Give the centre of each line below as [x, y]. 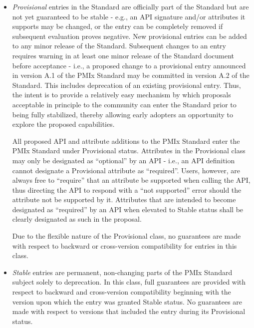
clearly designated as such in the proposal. [77, 219]
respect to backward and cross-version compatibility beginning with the [122, 292]
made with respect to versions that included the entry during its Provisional [129, 311]
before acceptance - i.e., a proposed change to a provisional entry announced [129, 65]
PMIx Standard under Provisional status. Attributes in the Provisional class [129, 151]
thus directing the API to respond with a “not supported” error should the [127, 189]
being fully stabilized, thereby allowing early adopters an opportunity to [123, 114]
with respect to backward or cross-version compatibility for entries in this [125, 245]
